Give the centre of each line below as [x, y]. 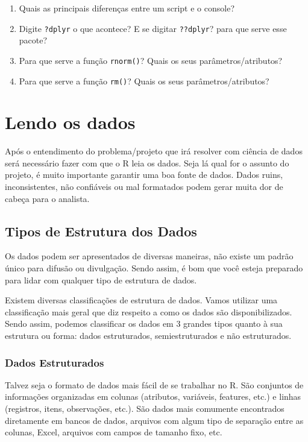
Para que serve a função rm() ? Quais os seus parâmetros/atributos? [144, 81]
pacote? [33, 40]
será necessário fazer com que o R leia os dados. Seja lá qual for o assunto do [147, 163]
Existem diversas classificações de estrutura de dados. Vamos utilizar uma [141, 300]
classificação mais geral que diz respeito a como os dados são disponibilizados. [149, 311]
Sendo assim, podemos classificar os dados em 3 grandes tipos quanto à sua [144, 324]
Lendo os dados [70, 122]
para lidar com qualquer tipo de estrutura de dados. [101, 279]
